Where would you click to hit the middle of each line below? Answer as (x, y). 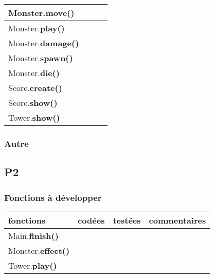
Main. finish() (33, 235)
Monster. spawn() (41, 58)
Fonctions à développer (53, 197)
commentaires (177, 220)
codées (91, 220)
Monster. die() (34, 73)
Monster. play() (37, 28)
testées (127, 220)
